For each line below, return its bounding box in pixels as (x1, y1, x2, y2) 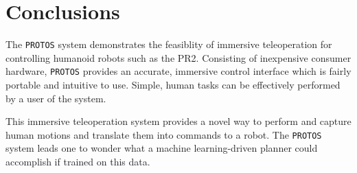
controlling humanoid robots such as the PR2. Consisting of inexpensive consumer (5, 50, 352, 65)
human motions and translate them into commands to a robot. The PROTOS (5, 127, 322, 141)
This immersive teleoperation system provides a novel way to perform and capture (5, 114, 352, 128)
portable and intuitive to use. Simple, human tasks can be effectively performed (5, 78, 341, 92)
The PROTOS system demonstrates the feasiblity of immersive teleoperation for (5, 37, 332, 51)
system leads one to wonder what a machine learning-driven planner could (5, 141, 318, 155)
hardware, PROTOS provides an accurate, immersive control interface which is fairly (5, 64, 352, 78)
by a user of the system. (5, 91, 106, 105)
